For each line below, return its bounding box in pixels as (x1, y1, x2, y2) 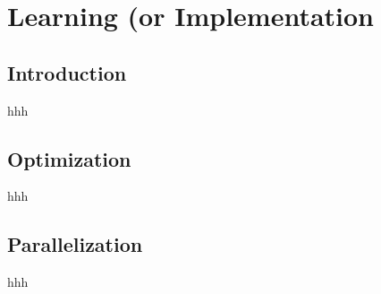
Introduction (7, 58, 127, 86)
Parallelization (7, 230, 143, 258)
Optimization (7, 144, 131, 172)
